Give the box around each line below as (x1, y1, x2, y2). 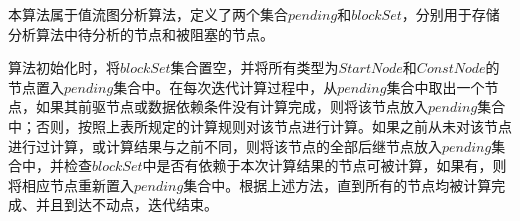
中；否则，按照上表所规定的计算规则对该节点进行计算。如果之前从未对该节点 (8, 115, 512, 136)
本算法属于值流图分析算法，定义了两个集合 (8, 4, 288, 24)
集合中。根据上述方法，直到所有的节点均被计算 (183, 174, 492, 195)
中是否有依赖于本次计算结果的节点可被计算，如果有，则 (142, 155, 507, 176)
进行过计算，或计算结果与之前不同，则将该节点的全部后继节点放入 (8, 135, 442, 156)
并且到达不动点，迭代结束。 (35, 194, 218, 215)
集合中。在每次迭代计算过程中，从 (113, 76, 338, 97)
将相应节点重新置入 (8, 174, 134, 195)
